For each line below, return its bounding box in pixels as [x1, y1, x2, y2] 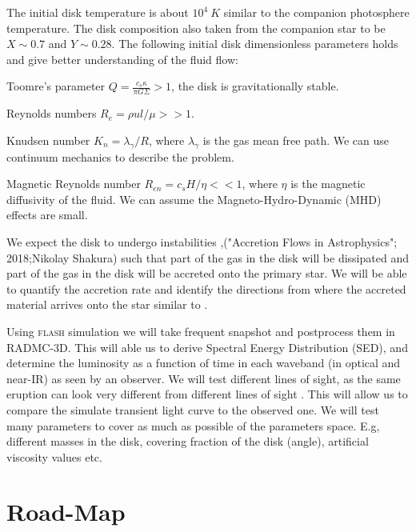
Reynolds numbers [6, 105, 97, 122]
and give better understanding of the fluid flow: [6, 50, 238, 67]
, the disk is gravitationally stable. [171, 78, 339, 94]
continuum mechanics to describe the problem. [6, 148, 234, 165]
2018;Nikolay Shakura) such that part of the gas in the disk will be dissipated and [6, 249, 409, 266]
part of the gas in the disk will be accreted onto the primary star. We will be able [6, 265, 407, 282]
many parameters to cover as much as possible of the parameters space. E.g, [6, 417, 380, 434]
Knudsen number [6, 131, 90, 148]
